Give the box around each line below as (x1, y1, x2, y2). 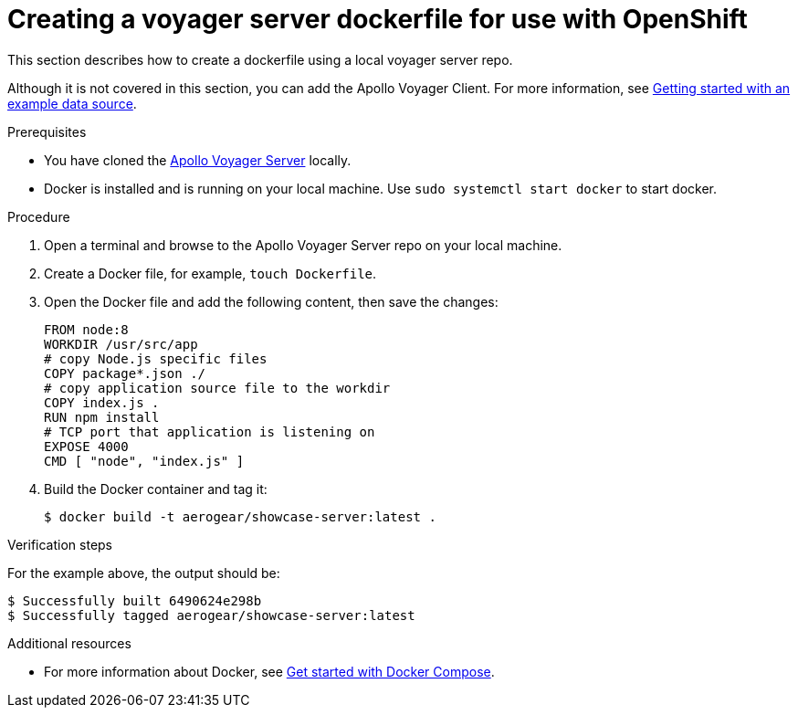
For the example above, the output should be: (7, 564, 280, 581)
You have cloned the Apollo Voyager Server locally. (44, 152, 352, 168)
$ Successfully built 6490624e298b (7, 593, 262, 608)
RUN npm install (44, 409, 160, 425)
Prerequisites (7, 123, 87, 140)
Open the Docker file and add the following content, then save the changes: (44, 293, 499, 310)
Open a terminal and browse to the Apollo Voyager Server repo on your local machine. (44, 237, 562, 253)
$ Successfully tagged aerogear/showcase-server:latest (7, 607, 415, 623)
